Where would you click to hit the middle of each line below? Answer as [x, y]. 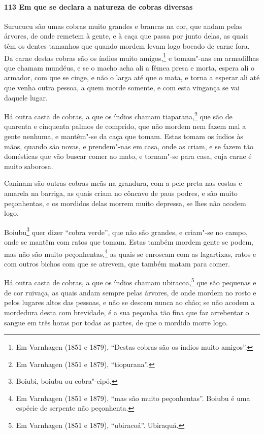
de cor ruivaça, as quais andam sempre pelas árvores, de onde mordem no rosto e [130, 292]
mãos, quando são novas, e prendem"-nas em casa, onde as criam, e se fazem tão [129, 146]
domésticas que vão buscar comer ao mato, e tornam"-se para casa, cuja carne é [128, 156]
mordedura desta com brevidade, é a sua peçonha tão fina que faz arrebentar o [127, 312]
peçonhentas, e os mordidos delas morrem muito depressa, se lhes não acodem [125, 203]
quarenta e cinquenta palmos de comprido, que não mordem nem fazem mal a [125, 126]
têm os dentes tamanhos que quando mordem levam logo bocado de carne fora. [127, 45]
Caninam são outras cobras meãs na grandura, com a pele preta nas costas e [123, 183]
